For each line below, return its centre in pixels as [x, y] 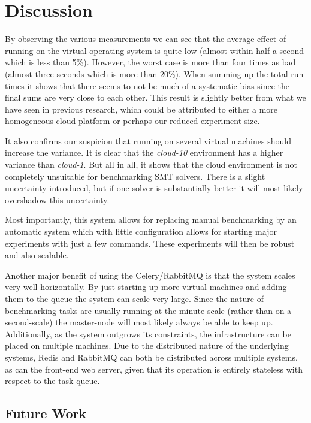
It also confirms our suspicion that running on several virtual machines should [148, 141]
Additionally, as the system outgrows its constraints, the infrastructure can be [148, 333]
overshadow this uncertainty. [57, 199]
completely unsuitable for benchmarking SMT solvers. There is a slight [135, 176]
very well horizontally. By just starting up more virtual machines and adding [146, 287]
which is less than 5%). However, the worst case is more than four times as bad [150, 62]
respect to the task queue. [52, 381]
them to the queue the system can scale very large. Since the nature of [134, 298]
